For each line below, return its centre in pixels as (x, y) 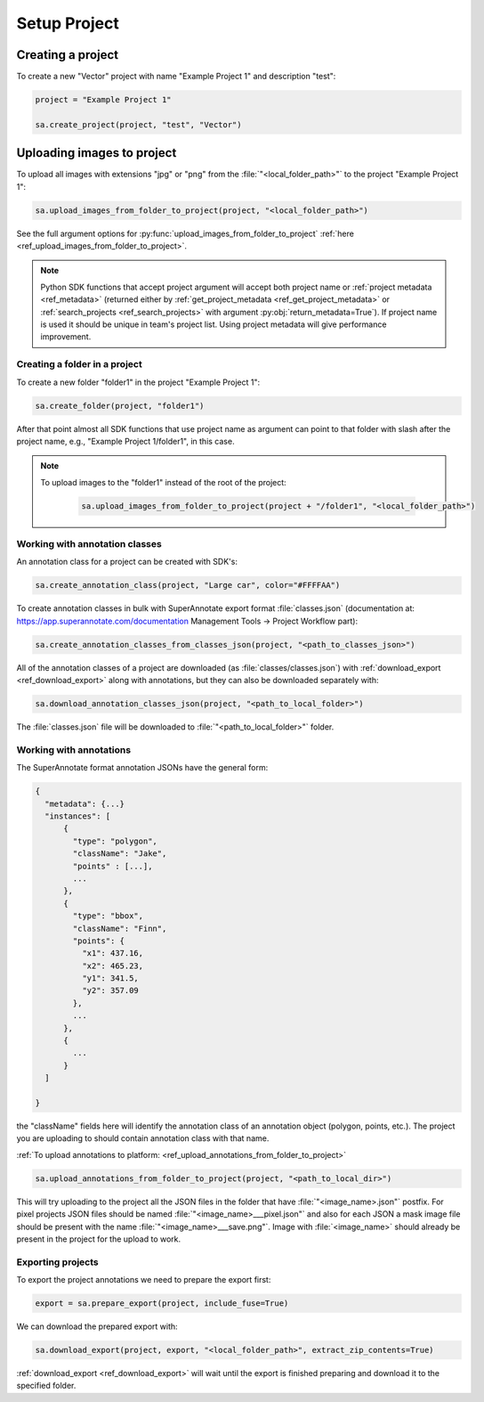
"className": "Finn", (120, 928)
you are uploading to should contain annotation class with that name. (143, 1138)
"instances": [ (78, 816)
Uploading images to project (97, 153)
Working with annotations (74, 750)
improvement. (66, 337)
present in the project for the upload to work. (99, 1239)
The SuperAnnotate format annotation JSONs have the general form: (142, 768)
